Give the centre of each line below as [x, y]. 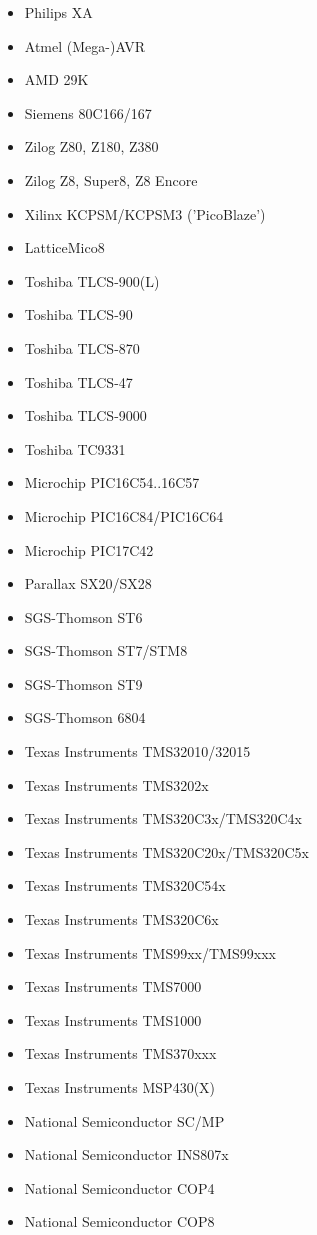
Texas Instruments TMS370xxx [120, 1053]
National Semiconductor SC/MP [124, 1120]
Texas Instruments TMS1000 [113, 1019]
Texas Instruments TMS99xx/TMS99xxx [150, 952]
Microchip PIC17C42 [89, 549]
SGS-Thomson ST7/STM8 [106, 650]
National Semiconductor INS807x [126, 1154]
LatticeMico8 [64, 247]
